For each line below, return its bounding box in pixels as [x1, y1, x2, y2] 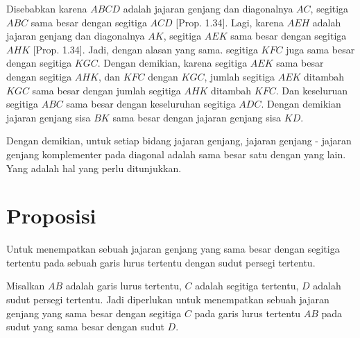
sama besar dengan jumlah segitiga [32, 83, 181, 97]
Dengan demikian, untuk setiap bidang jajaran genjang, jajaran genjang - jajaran [6, 133, 352, 148]
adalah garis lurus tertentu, [65, 278, 182, 293]
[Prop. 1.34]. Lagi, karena [175, 15, 284, 29]
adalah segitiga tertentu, [195, 278, 299, 293]
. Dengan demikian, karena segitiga [97, 56, 248, 70]
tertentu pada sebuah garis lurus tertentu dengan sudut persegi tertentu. [6, 255, 316, 269]
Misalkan [6, 278, 45, 293]
